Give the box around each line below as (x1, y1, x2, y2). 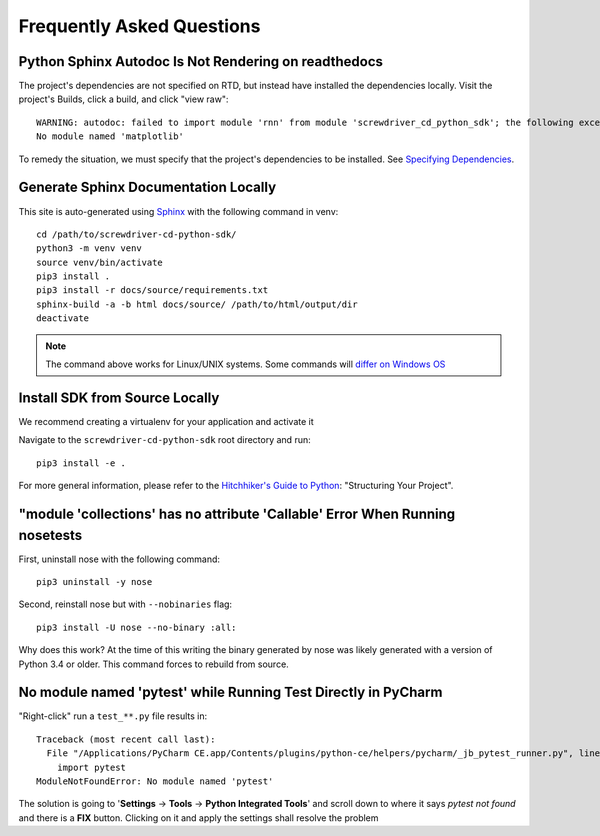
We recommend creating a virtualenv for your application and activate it (18, 415, 314, 427)
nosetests (18, 526, 83, 544)
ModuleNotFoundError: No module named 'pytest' (36, 776, 274, 787)
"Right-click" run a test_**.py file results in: (18, 710, 208, 722)
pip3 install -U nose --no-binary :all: (36, 621, 237, 633)
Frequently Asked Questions (18, 15, 261, 37)
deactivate (36, 313, 90, 324)
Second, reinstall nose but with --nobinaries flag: (18, 598, 233, 610)
